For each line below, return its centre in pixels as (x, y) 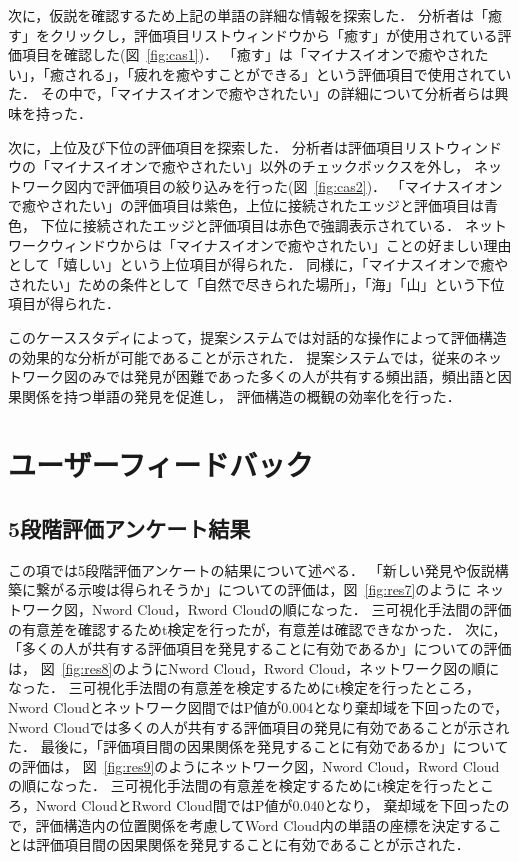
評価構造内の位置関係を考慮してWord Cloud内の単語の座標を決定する (261, 824)
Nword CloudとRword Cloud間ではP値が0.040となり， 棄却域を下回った (265, 804)
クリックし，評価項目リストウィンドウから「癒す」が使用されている (273, 34)
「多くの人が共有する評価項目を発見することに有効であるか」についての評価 (260, 648)
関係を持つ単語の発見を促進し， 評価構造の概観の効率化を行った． (241, 395)
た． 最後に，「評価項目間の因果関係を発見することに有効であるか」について (258, 746)
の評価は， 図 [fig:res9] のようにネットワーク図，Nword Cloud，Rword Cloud (254, 765)
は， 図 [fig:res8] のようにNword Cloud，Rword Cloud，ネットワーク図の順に (254, 667)
